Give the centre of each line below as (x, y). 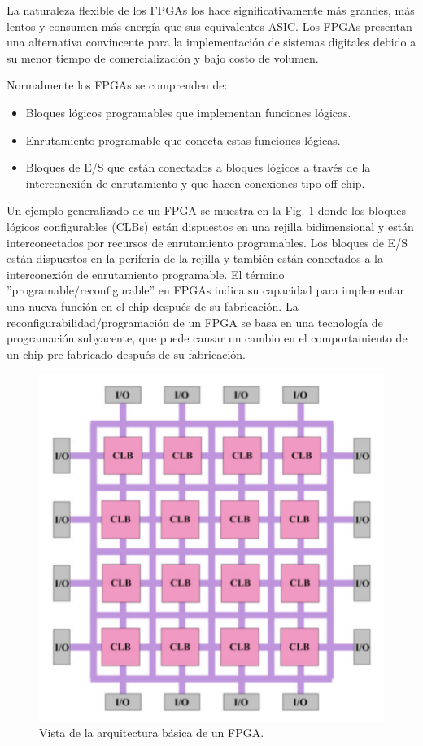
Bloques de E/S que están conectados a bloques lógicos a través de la (198, 167)
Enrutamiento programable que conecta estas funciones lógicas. (183, 140)
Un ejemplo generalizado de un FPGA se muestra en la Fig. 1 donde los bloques (207, 210)
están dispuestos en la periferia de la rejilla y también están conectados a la (195, 258)
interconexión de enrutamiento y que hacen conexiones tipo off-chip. (195, 183)
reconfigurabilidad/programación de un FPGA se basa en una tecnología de (195, 322)
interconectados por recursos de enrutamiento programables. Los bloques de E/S (207, 242)
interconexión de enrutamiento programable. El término (146, 274)
